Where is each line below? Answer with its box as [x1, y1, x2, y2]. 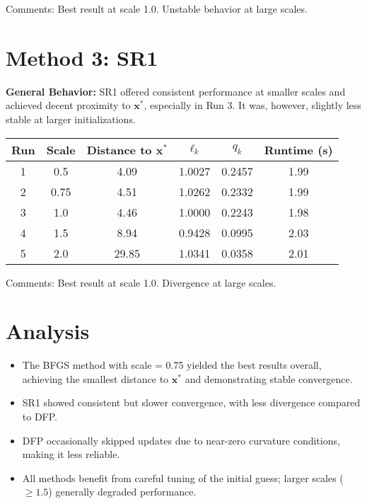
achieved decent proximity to [6, 98, 131, 113]
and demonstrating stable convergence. [185, 371, 353, 386]
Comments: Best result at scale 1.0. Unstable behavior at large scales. [6, 1, 308, 16]
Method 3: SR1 [6, 42, 158, 71]
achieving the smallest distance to [22, 371, 169, 386]
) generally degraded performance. [48, 484, 197, 499]
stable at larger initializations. [6, 111, 136, 126]
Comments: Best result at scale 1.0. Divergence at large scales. [6, 275, 276, 290]
